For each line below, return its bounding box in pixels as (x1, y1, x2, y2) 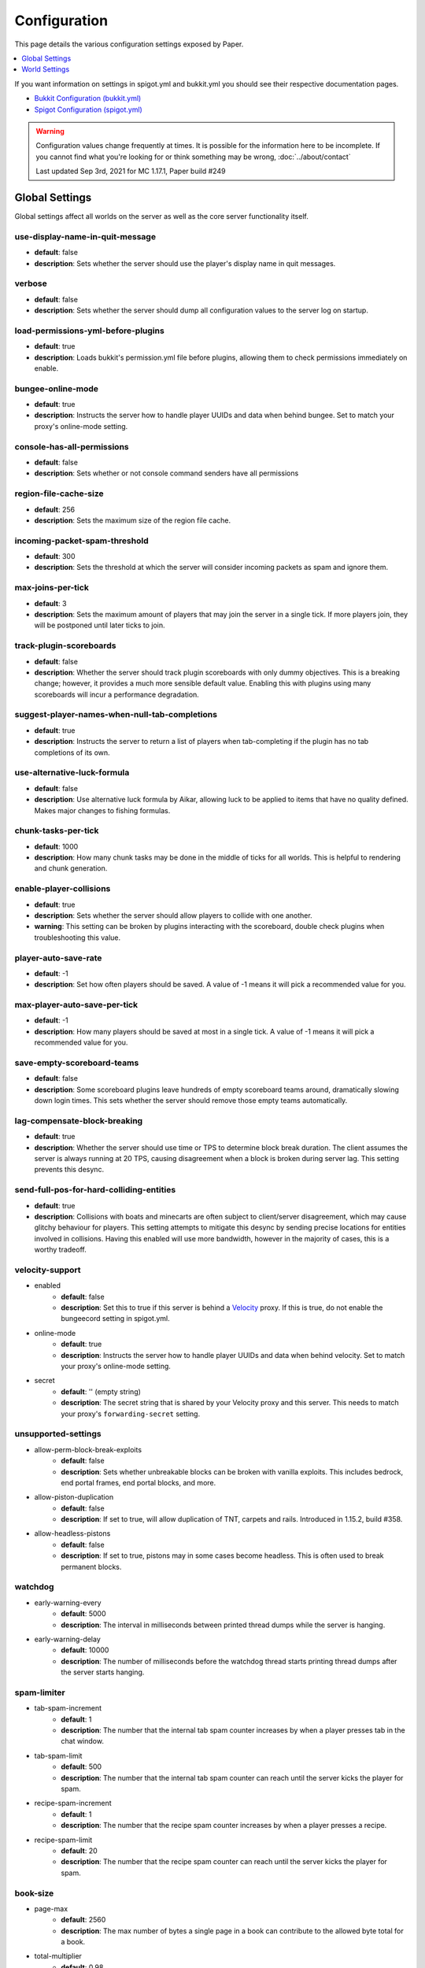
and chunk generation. (34, 864, 108, 873)
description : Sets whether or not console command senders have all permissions (34, 468, 299, 478)
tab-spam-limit (34, 1751, 83, 1760)
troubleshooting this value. (34, 933, 121, 942)
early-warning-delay (34, 1634, 102, 1644)
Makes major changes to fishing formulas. (34, 805, 171, 815)
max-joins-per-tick (14, 583, 90, 594)
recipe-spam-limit (34, 1835, 93, 1844)
